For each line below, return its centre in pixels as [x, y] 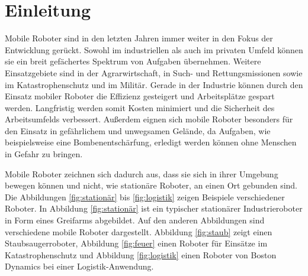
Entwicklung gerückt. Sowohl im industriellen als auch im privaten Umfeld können [154, 49]
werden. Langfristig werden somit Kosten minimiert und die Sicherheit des [140, 107]
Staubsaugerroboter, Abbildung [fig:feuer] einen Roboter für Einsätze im [136, 243]
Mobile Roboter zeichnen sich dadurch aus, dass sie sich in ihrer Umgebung [142, 173]
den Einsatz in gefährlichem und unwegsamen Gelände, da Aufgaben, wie [138, 130]
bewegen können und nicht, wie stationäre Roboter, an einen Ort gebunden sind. [151, 185]
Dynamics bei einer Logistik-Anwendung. [79, 266]
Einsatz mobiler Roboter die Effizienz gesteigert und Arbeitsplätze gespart [140, 96]
